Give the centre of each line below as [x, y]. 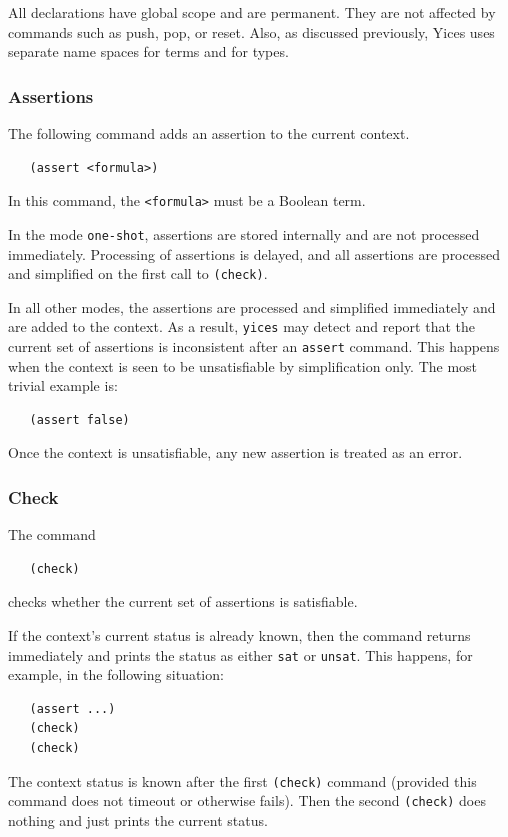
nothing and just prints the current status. [138, 819]
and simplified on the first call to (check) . [138, 273]
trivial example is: [63, 385]
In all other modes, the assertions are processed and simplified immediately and [252, 306]
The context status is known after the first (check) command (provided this [242, 780]
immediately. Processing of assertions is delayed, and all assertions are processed [254, 253]
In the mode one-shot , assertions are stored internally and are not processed [244, 233]
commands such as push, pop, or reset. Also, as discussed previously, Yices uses [251, 31]
